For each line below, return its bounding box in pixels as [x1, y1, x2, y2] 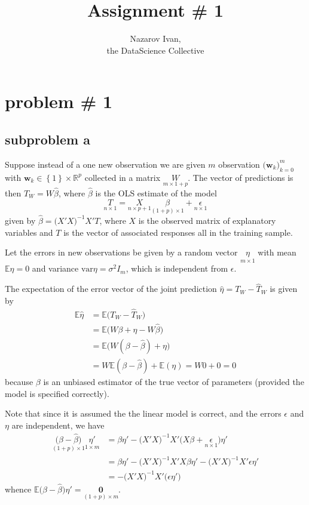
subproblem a [5, 130, 90, 148]
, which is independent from [126, 262, 228, 275]
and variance [32, 262, 79, 275]
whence [5, 483, 32, 495]
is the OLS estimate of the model [95, 186, 217, 199]
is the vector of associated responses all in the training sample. [63, 226, 293, 238]
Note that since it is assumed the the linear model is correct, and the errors [5, 407, 282, 420]
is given [270, 282, 298, 295]
